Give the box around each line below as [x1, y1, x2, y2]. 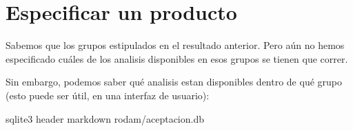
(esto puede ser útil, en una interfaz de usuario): [6, 88, 210, 102]
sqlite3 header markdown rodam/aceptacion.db [6, 111, 204, 125]
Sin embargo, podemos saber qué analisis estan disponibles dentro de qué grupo [6, 74, 342, 89]
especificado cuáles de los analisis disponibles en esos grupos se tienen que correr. [6, 51, 348, 65]
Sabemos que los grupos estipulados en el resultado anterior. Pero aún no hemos [6, 38, 345, 52]
